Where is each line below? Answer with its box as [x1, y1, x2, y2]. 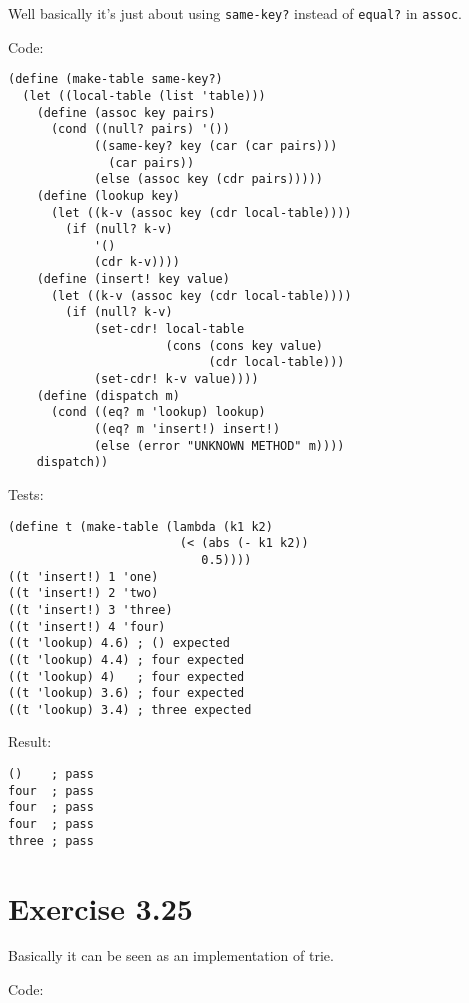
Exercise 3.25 [8, 887, 193, 928]
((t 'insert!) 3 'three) [8, 602, 173, 617]
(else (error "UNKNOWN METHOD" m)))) [93, 438, 345, 453]
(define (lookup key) [36, 188, 180, 203]
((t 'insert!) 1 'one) [8, 569, 159, 584]
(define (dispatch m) [36, 388, 180, 403]
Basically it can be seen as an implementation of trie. [8, 945, 334, 966]
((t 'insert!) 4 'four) [8, 619, 166, 634]
